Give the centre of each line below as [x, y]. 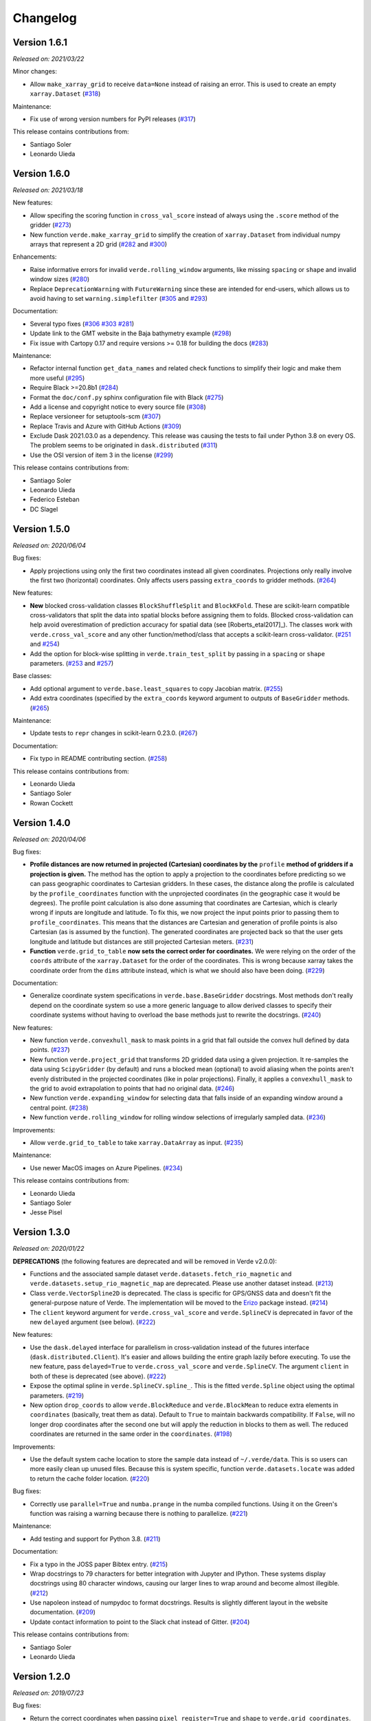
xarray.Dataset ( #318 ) [65, 94]
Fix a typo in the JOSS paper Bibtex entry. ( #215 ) [99, 1564]
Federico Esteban [55, 500]
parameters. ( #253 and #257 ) [72, 664]
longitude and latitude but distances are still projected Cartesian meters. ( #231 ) [142, 941]
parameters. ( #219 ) [57, 1395]
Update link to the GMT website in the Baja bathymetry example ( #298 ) [131, 333]
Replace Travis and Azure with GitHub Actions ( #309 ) [106, 426]
